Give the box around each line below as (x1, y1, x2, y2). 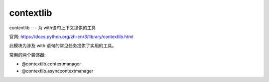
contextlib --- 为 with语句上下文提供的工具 (9, 25, 96, 31)
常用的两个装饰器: (9, 52, 46, 58)
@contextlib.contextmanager (21, 61, 82, 67)
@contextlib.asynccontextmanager (21, 68, 94, 74)
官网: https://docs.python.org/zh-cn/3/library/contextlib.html (9, 34, 134, 40)
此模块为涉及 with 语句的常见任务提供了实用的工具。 (9, 42, 117, 49)
